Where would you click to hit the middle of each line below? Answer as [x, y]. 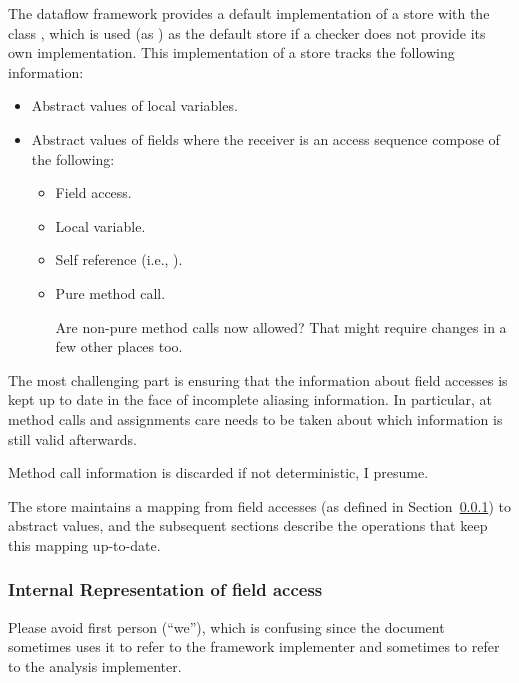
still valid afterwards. [72, 438]
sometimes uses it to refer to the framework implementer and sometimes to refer [254, 646]
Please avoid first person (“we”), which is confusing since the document [226, 626]
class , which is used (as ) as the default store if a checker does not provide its [247, 32]
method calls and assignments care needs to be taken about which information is [255, 418]
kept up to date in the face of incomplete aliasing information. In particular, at [250, 399]
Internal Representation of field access [165, 589]
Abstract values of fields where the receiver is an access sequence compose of [265, 138]
